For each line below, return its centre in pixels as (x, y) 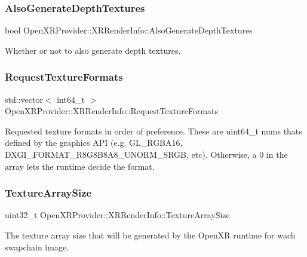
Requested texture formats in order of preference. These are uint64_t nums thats (153, 131)
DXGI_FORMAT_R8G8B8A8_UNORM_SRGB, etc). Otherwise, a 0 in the (146, 154)
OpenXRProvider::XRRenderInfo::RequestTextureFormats (112, 111)
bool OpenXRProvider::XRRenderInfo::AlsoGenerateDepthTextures (129, 30)
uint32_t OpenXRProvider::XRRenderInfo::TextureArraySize (117, 215)
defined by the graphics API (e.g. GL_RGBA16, (94, 143)
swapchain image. (37, 247)
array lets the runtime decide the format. (80, 166)
